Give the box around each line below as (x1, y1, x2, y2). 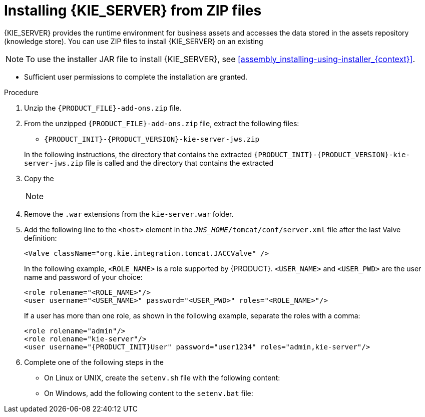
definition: (24, 233, 57, 242)
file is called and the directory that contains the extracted (85, 158, 274, 167)
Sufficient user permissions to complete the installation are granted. (24, 72, 247, 81)
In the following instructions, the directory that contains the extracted (24, 150, 252, 159)
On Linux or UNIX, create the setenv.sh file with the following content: (44, 373, 280, 382)
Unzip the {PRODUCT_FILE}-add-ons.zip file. (24, 103, 182, 112)
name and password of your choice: (24, 272, 143, 281)
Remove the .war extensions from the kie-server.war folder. (24, 209, 234, 218)
